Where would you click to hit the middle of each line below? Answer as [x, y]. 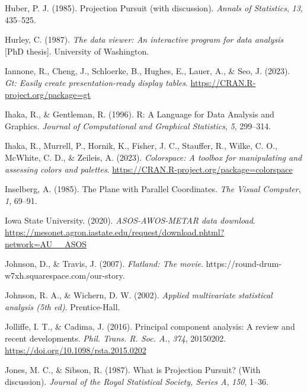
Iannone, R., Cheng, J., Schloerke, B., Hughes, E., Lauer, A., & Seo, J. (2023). [148, 71]
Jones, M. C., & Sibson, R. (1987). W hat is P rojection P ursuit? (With [133, 370]
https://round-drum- [244, 264]
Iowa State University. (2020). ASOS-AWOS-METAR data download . [130, 220]
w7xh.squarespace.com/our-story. [65, 275]
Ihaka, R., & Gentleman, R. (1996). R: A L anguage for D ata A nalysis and [140, 114]
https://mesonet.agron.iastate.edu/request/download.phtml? [115, 232]
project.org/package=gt [48, 94]
